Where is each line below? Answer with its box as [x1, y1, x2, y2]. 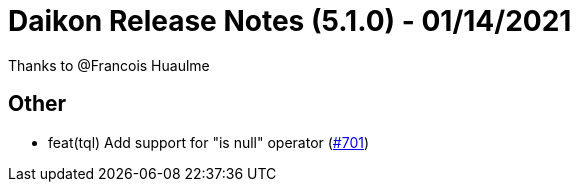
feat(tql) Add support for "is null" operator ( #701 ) [48, 133, 370, 151]
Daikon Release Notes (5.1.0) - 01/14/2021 [8, 4, 572, 38]
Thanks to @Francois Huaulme [8, 56, 210, 74]
